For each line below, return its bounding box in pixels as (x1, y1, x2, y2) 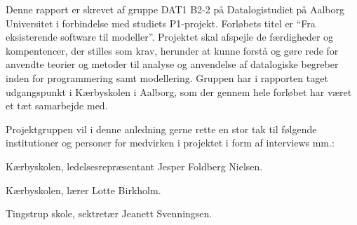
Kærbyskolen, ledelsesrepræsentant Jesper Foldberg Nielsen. (6, 158, 263, 173)
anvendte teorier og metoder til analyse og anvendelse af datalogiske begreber (6, 57, 339, 71)
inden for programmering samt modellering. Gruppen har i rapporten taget (6, 70, 328, 85)
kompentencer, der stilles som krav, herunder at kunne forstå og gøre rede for (6, 43, 339, 57)
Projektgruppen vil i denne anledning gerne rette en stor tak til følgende (6, 121, 317, 136)
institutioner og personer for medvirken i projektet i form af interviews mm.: (6, 135, 335, 150)
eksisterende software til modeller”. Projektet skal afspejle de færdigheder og (6, 29, 334, 44)
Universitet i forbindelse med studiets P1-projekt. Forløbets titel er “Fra (6, 15, 316, 30)
